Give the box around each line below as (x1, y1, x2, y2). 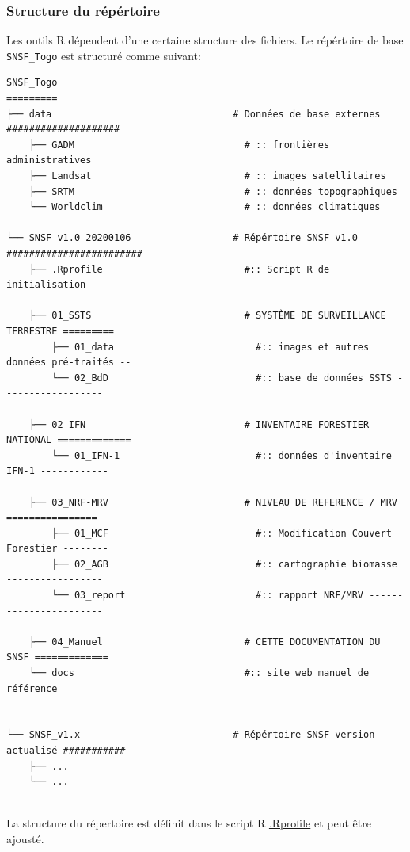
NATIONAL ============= (6, 434, 131, 446)
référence (6, 682, 58, 694)
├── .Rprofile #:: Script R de (28, 263, 330, 275)
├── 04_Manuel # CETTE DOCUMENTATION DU (28, 636, 381, 648)
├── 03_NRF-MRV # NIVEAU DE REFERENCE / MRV (28, 496, 397, 508)
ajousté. (6, 830, 44, 846)
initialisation (6, 279, 86, 291)
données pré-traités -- (6, 357, 131, 369)
